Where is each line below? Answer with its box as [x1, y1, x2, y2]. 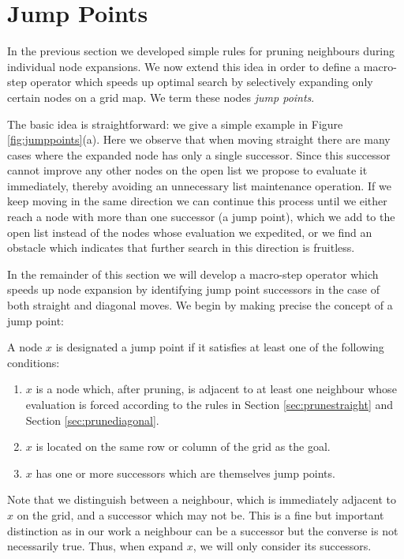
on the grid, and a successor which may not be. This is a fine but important [17, 506, 384, 523]
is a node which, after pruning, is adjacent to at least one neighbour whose [36, 381, 397, 397]
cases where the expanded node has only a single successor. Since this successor [7, 146, 391, 163]
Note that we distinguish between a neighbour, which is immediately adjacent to [7, 491, 396, 508]
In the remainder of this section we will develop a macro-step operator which [7, 265, 379, 282]
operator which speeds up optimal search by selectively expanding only [30, 73, 373, 90]
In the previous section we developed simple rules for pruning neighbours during [7, 43, 395, 59]
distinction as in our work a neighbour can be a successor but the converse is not [7, 522, 398, 538]
